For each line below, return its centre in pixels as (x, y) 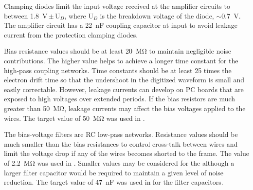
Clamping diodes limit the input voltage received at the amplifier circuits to (117, 6)
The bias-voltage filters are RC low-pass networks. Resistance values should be (121, 134)
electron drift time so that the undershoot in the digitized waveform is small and (124, 80)
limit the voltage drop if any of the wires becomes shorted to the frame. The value (126, 153)
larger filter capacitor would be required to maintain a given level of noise (114, 172)
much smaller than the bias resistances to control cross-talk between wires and (121, 143)
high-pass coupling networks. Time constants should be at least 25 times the (118, 70)
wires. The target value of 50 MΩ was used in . (74, 118)
